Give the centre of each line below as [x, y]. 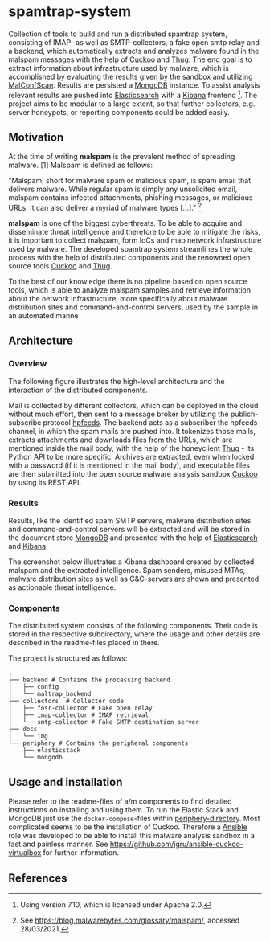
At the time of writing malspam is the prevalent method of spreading [122, 157]
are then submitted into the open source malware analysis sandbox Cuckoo [133, 473]
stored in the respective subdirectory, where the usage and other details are [134, 634]
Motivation [36, 137]
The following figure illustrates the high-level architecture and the [117, 381]
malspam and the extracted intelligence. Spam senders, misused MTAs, [127, 571]
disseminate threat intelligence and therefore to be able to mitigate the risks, [135, 232]
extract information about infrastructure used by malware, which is [119, 68]
